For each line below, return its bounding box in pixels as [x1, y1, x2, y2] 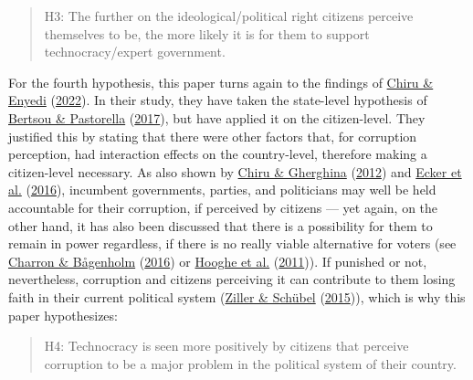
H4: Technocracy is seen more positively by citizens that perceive [44, 336, 409, 355]
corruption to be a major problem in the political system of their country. [44, 354, 457, 373]
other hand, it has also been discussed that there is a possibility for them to [8, 216, 433, 235]
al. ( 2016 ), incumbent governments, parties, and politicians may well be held [8, 180, 436, 199]
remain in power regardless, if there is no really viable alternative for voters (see [8, 234, 457, 253]
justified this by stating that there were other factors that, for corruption [8, 126, 417, 145]
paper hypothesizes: [8, 305, 118, 324]
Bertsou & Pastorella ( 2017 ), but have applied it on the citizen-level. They [8, 108, 426, 127]
